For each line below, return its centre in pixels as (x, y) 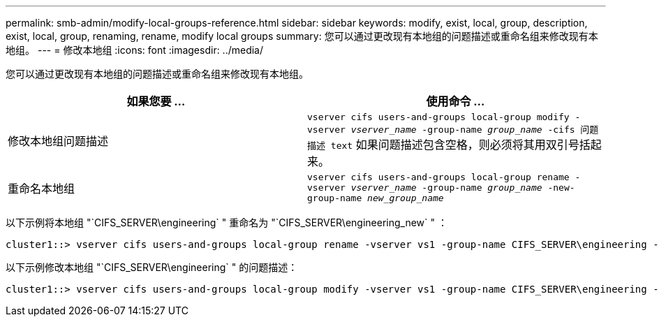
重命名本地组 (42, 188)
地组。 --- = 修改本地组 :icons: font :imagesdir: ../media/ (135, 50)
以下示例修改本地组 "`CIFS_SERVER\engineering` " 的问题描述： (152, 267)
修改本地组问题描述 (58, 141)
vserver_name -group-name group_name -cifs (463, 130)
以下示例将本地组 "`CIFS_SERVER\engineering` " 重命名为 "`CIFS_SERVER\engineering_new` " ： (227, 222)
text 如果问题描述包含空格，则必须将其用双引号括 (460, 145)
